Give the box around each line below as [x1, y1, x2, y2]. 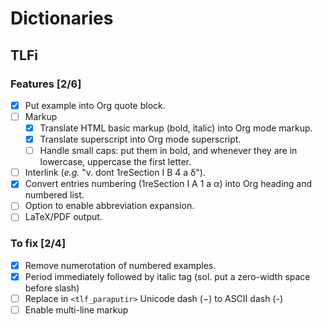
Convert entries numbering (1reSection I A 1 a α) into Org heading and [24, 178, 313, 190]
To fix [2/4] [10, 237, 67, 251]
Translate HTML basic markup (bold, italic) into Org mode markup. [39, 122, 313, 134]
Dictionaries [10, 7, 114, 30]
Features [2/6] [10, 77, 82, 91]
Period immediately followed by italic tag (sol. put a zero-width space [24, 270, 311, 282]
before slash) [24, 282, 80, 294]
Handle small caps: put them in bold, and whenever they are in [39, 145, 298, 157]
